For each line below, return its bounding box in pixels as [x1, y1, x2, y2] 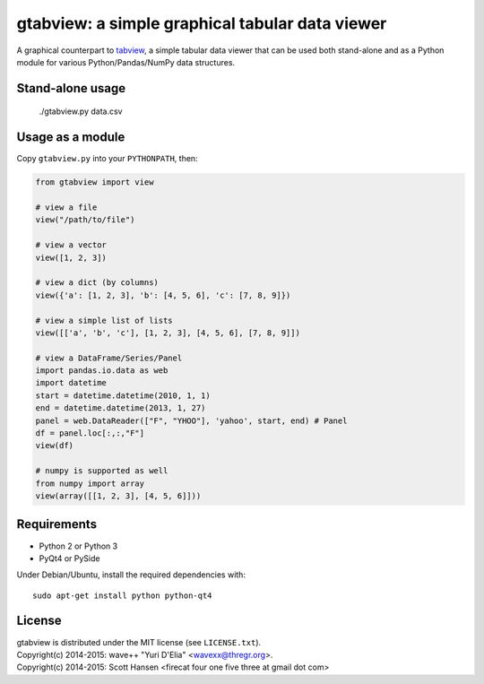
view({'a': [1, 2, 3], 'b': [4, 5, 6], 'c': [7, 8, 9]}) [35, 290, 291, 300]
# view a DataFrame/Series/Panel [35, 352, 183, 363]
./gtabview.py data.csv [39, 106, 123, 117]
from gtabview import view [35, 177, 154, 187]
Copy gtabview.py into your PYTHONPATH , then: [16, 153, 198, 164]
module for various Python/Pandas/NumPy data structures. [16, 56, 236, 67]
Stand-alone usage [16, 81, 125, 96]
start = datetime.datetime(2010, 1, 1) [35, 390, 211, 401]
